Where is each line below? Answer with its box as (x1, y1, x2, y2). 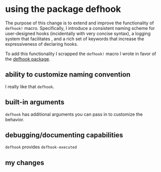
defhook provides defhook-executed (5, 144, 77, 150)
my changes (5, 158, 44, 167)
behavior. (5, 116, 24, 122)
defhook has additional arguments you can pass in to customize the (5, 111, 143, 117)
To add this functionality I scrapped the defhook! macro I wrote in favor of (5, 51, 157, 57)
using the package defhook (5, 3, 121, 15)
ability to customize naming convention (5, 71, 131, 79)
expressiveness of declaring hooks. (5, 41, 78, 47)
